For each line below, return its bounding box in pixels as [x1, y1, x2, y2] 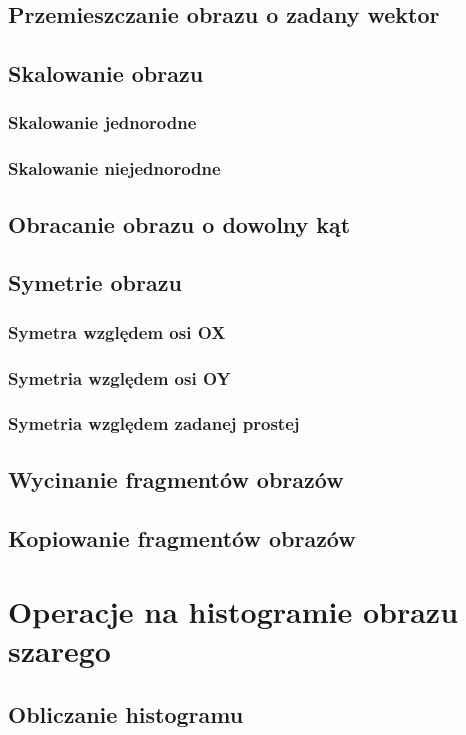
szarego [8, 630, 111, 671]
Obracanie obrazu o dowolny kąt [8, 208, 351, 239]
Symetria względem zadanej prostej [8, 411, 300, 436]
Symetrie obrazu [8, 267, 182, 298]
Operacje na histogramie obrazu [8, 591, 459, 632]
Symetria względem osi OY [8, 365, 231, 390]
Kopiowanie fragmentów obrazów [8, 522, 356, 553]
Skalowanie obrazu [8, 58, 204, 89]
